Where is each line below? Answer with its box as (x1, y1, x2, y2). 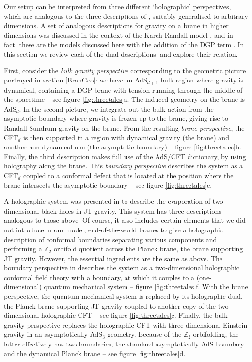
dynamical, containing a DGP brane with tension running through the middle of (4, 84, 243, 95)
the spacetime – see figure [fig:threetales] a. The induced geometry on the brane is (4, 94, 245, 104)
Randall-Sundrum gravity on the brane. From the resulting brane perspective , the (4, 122, 245, 132)
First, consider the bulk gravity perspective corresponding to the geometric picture (4, 65, 246, 75)
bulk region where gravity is (160, 75, 244, 85)
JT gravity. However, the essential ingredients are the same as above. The (4, 253, 222, 263)
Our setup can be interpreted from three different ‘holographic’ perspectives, (4, 1, 231, 11)
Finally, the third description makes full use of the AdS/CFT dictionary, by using (4, 151, 246, 161)
